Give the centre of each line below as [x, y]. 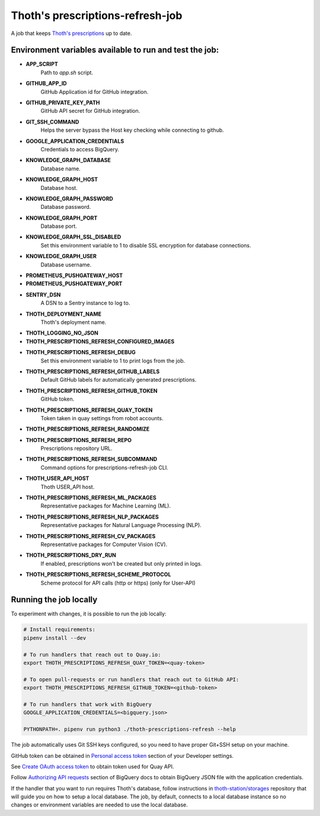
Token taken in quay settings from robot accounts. [102, 418]
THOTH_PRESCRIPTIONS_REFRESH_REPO [79, 440]
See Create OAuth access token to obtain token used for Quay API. [92, 766]
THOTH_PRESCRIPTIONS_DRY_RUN [71, 555]
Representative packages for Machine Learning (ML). [106, 506]
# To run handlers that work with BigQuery [88, 704]
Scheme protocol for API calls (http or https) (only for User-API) [118, 583]
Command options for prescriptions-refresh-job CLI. [105, 467]
